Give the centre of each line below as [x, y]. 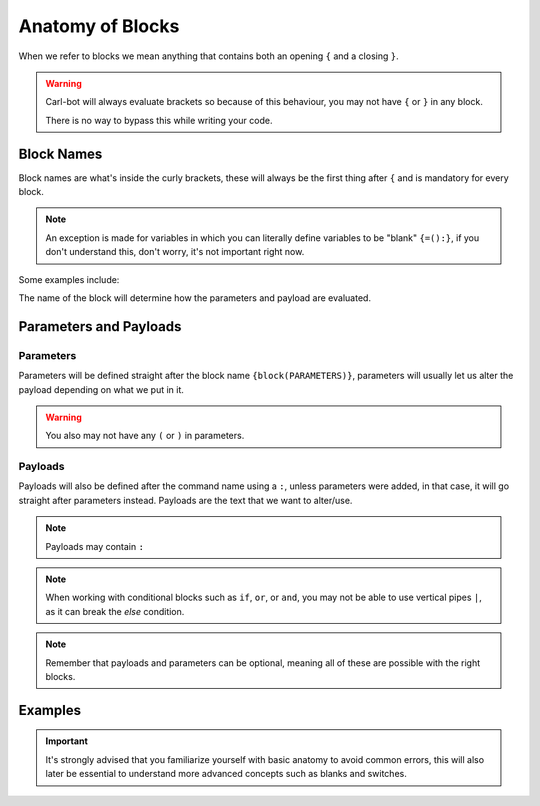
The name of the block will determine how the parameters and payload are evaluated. [195, 297]
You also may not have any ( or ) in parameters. [145, 436]
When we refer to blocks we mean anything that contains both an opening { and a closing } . [208, 56]
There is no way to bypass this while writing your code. [159, 120]
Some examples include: [69, 279]
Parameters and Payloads [100, 326]
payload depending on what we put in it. [101, 389]
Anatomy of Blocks [99, 26]
